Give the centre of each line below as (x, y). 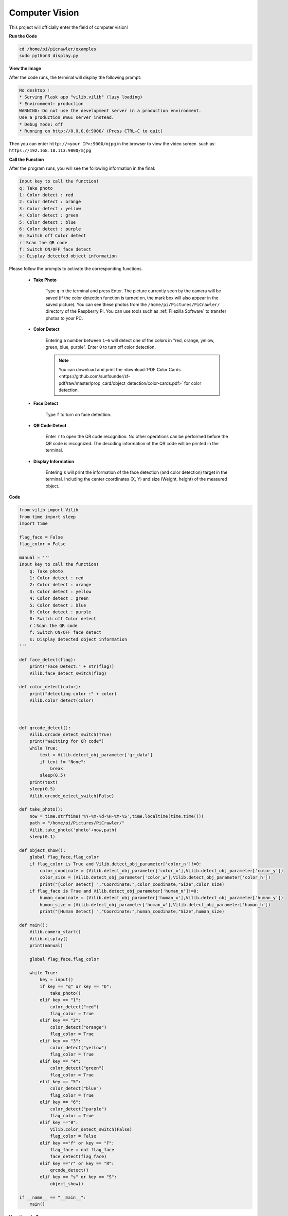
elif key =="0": (59, 1123)
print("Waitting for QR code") (67, 741)
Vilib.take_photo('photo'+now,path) (73, 830)
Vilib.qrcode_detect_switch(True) (71, 735)
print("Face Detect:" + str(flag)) (72, 667)
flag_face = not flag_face (82, 1150)
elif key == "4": (60, 1061)
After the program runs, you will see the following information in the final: (82, 168)
